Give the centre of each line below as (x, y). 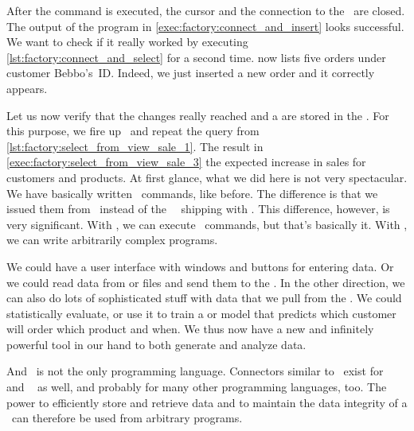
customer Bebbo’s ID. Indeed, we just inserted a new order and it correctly (191, 73)
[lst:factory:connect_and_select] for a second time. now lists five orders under (196, 57)
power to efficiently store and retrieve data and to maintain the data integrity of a (207, 402)
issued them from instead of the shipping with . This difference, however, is (198, 209)
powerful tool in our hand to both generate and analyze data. (156, 344)
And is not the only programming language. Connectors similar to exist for (195, 371)
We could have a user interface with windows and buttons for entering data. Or (200, 266)
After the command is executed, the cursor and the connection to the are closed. (206, 10)
